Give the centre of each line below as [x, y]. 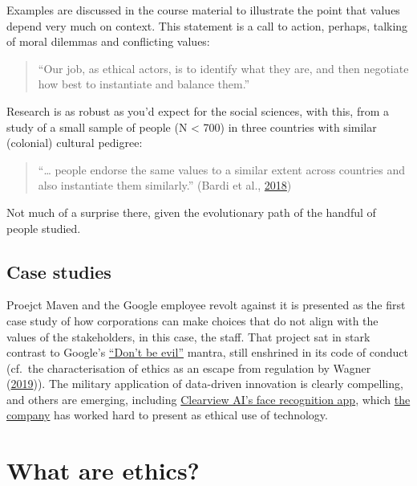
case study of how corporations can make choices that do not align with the [192, 320]
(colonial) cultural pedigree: [75, 143]
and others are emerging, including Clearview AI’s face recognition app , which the [208, 399]
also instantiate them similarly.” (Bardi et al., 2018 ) [165, 185]
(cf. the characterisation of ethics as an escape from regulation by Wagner [189, 368]
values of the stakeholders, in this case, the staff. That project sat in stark [188, 336]
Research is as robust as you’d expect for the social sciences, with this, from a [198, 110]
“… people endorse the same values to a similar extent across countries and [222, 169]
